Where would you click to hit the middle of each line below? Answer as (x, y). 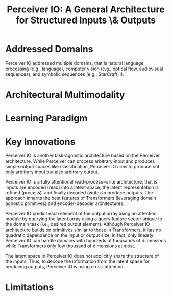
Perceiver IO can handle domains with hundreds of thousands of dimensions (86, 241)
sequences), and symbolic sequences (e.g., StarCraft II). (65, 74)
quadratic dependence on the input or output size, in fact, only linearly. (80, 235)
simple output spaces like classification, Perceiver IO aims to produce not (82, 167)
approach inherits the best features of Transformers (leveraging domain (81, 198)
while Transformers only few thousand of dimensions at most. (70, 246)
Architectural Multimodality (65, 95)
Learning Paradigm (46, 118)
